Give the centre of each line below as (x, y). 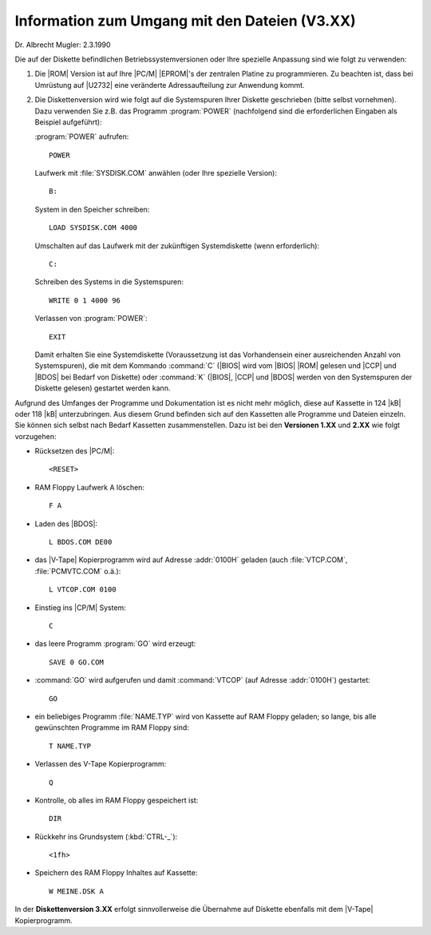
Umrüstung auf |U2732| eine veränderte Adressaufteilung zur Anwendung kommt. (170, 85)
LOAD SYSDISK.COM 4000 (93, 228)
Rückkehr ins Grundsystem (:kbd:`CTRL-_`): (106, 836)
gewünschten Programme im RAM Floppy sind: (112, 727)
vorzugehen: (36, 436)
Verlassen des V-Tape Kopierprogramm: (101, 764)
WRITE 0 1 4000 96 (85, 300)
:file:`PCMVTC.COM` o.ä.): (78, 571)
